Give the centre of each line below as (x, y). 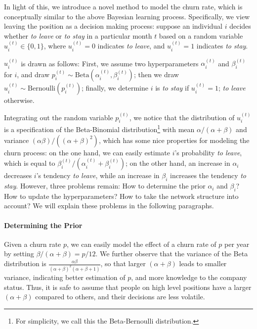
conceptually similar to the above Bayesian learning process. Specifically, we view (127, 16)
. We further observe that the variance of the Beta (172, 254)
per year (237, 244)
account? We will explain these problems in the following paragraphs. (109, 206)
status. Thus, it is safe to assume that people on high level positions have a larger (128, 287)
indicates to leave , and (131, 46)
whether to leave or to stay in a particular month (78, 35)
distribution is (25, 263)
